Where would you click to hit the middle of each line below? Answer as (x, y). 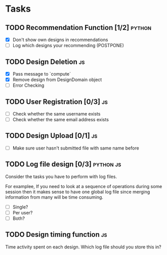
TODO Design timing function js (56, 234)
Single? (20, 207)
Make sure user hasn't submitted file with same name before (76, 148)
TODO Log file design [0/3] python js (63, 165)
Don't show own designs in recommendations (60, 40)
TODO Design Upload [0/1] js (51, 136)
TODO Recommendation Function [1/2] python (78, 28)
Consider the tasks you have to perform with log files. (61, 176)
